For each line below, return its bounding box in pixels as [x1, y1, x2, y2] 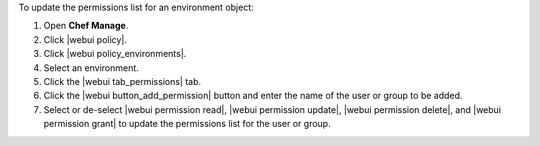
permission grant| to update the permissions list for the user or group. [43, 118, 331, 130]
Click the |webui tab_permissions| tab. [43, 75, 202, 87]
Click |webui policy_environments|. [43, 48, 187, 60]
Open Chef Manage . [43, 20, 129, 32]
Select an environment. [43, 61, 139, 74]
